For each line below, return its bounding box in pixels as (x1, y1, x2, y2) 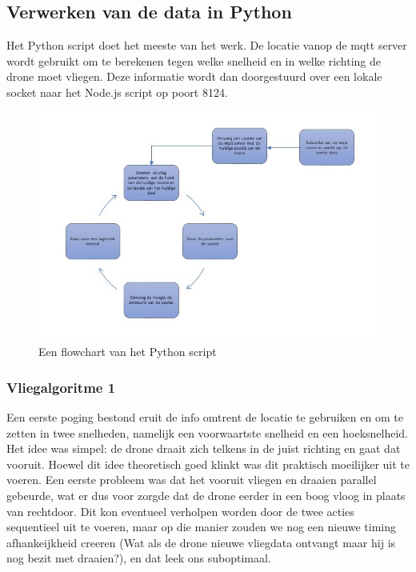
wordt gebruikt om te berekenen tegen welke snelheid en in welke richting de (6, 52, 382, 69)
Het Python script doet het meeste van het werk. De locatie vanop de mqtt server (6, 37, 407, 54)
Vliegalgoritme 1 (6, 377, 116, 397)
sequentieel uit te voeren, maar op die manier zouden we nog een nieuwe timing (6, 518, 397, 535)
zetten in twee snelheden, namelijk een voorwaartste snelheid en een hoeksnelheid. (6, 424, 409, 441)
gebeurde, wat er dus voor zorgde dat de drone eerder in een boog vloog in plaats (6, 486, 406, 503)
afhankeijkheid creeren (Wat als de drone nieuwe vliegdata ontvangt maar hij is (6, 534, 396, 550)
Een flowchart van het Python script (38, 343, 217, 360)
